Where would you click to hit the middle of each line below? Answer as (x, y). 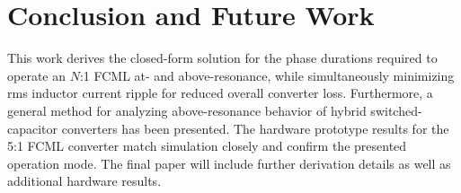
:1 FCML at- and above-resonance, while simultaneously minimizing (267, 75)
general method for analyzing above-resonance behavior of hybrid (187, 110)
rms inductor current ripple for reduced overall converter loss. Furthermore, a (220, 93)
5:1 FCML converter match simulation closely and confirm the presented (207, 146)
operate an (36, 75)
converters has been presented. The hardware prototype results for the (255, 128)
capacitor (33, 128)
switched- (396, 110)
